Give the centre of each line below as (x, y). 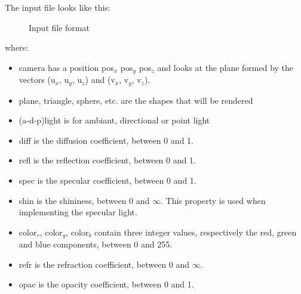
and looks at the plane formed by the (225, 67)
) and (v (100, 80)
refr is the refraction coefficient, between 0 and (104, 264)
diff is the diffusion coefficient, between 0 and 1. (106, 140)
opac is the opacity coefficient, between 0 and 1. (106, 284)
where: (17, 47)
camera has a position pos (66, 67)
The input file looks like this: (58, 7)
